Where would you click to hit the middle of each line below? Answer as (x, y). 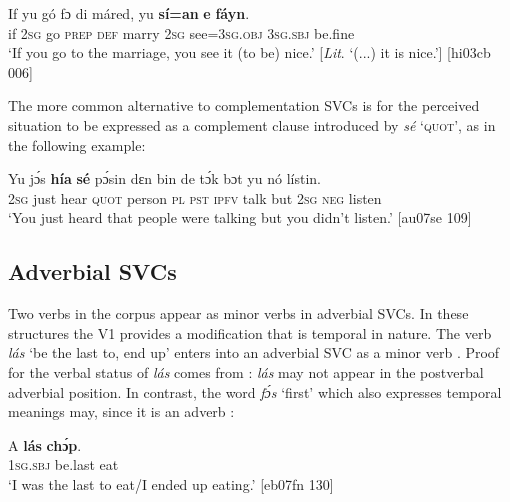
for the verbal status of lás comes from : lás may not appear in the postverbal (246, 371)
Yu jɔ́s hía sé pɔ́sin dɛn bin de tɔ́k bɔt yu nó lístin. (164, 178)
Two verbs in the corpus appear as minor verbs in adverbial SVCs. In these (238, 313)
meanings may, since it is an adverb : (121, 411)
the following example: (77, 144)
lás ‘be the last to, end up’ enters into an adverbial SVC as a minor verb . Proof (254, 352)
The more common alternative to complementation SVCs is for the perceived (244, 105)
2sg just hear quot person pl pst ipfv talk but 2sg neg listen (195, 197)
